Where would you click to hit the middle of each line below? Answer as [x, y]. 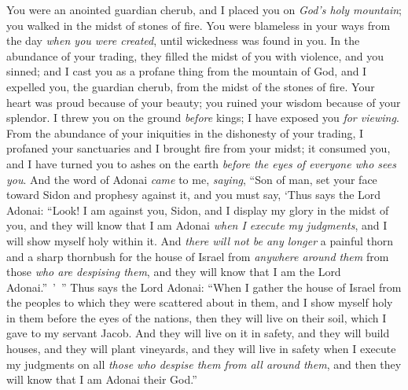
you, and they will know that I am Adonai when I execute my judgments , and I [197, 225]
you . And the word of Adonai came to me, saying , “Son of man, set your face [192, 179]
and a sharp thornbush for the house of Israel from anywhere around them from [198, 256]
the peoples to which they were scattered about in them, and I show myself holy [200, 302]
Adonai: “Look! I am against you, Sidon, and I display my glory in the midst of [198, 210]
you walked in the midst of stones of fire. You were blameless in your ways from [198, 25]
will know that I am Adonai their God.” [102, 379]
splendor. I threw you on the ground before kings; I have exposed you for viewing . [203, 118]
